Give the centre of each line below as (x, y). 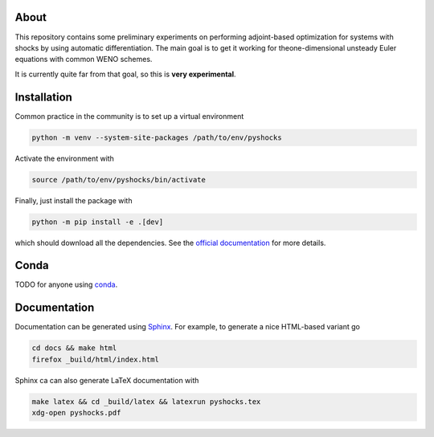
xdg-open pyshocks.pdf (76, 413)
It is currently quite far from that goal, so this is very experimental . (125, 74)
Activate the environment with (64, 158)
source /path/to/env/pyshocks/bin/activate (119, 180)
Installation (43, 97)
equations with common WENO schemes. (84, 59)
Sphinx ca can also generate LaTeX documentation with (107, 380)
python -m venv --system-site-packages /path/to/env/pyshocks (157, 137)
